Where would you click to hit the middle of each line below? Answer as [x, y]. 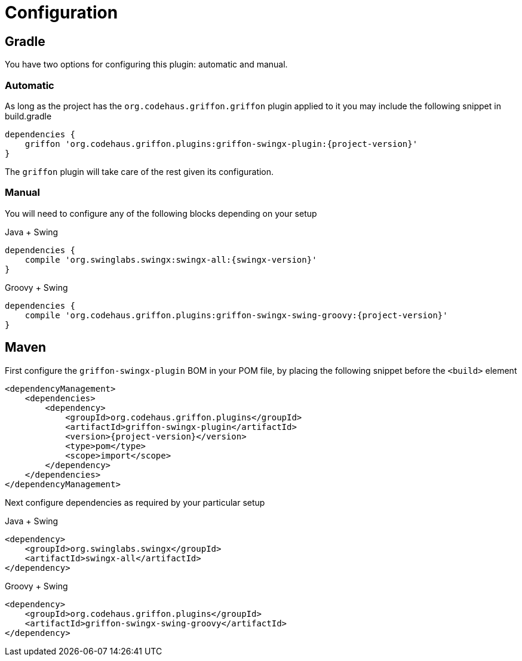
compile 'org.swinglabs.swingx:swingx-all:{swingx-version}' [171, 259]
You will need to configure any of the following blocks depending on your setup [161, 213]
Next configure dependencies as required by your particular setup [135, 502]
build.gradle [28, 116]
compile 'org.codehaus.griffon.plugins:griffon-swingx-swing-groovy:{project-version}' [236, 315]
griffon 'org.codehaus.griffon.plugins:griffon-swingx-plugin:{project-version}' [221, 144]
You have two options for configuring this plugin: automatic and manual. [146, 64]
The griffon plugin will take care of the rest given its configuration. [139, 171]
